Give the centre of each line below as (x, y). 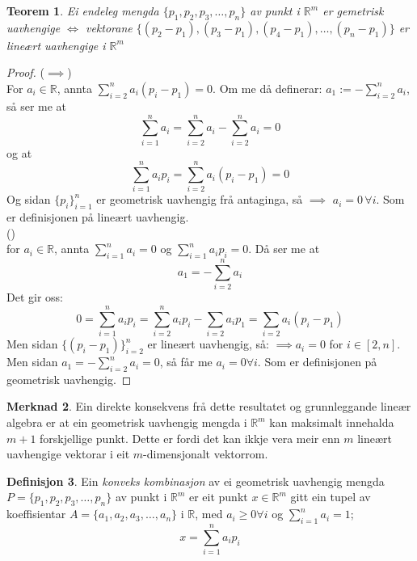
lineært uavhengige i (56, 45)
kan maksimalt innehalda (332, 422)
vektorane (109, 27)
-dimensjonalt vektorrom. (206, 454)
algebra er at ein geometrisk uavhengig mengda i (127, 422)
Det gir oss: (35, 297)
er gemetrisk (353, 11)
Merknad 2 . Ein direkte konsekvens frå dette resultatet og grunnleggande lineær (209, 406)
